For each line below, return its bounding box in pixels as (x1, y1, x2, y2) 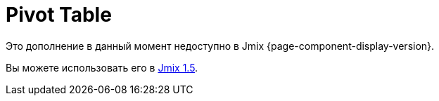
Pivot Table (6, 3, 112, 27)
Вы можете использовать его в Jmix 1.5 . (6, 61, 198, 74)
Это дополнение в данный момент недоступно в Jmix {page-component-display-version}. (6, 39, 435, 52)
